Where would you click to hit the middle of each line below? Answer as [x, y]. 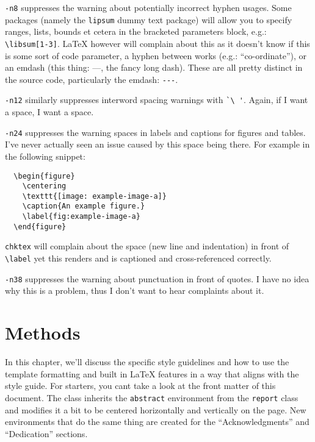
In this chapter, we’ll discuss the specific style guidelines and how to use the [147, 362]
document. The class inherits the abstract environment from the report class [152, 397]
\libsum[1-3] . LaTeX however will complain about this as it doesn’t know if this [157, 43]
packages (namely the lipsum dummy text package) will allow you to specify [149, 19]
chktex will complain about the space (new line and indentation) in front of [147, 246]
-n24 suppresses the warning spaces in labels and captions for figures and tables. [155, 132]
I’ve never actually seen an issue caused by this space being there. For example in [157, 144]
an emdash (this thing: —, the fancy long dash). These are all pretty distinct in [154, 67]
